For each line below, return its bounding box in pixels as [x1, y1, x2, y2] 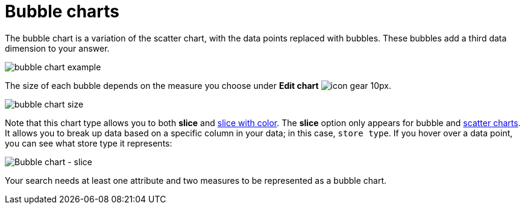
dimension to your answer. [5, 43, 110, 53]
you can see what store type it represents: [5, 138, 172, 148]
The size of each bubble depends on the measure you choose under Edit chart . [5, 80, 391, 91]
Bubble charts [5, 1, 119, 22]
